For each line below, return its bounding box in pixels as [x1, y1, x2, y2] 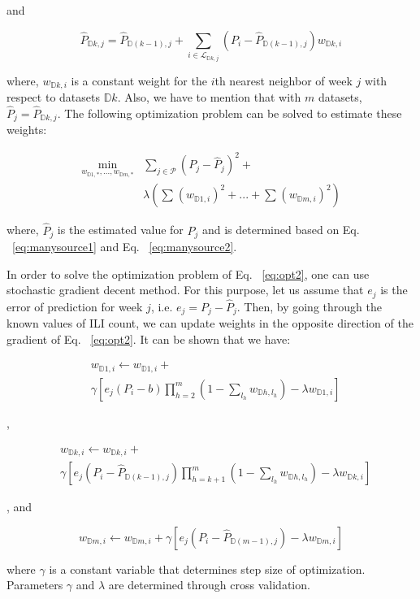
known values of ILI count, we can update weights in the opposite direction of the [6, 315, 414, 332]
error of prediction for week [6, 297, 143, 315]
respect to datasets [6, 89, 100, 106]
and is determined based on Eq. [201, 221, 360, 238]
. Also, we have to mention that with [117, 89, 301, 106]
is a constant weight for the [71, 72, 207, 89]
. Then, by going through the [236, 297, 382, 315]
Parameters [6, 576, 63, 593]
